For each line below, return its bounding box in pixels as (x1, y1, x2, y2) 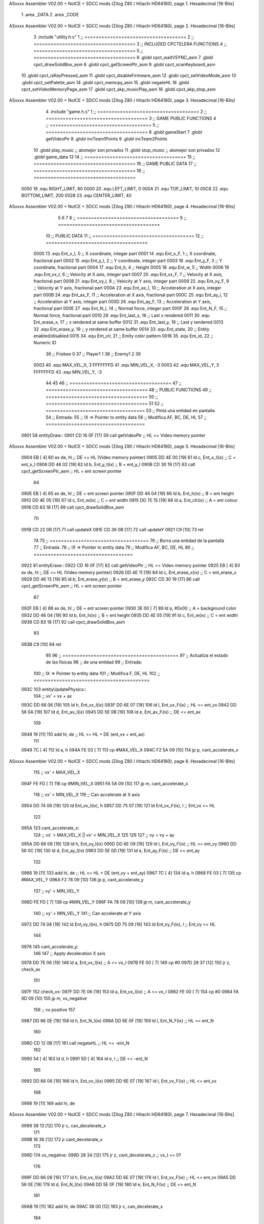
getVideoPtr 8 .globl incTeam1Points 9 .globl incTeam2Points (45, 136, 167, 142)
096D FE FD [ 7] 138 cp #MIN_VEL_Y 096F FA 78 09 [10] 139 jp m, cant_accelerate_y (21, 899, 191, 905)
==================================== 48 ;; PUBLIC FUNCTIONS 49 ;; (45, 387, 212, 393)
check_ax (21, 966, 41, 972)
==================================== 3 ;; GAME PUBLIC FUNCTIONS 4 (45, 116, 216, 121)
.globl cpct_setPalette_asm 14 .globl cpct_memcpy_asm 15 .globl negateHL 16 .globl (21, 79, 189, 85)
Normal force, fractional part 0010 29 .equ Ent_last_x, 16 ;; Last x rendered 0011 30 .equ (33, 312, 210, 318)
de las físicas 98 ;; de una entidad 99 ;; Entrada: (45, 659, 142, 665)
